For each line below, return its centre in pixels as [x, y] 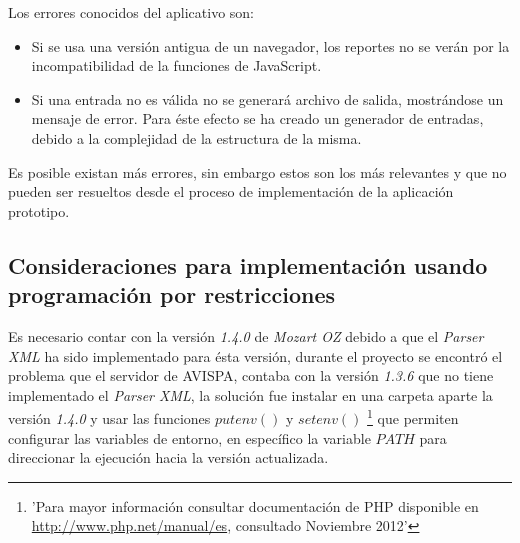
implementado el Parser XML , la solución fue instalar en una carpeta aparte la [250, 394]
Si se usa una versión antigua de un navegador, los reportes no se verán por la [270, 45]
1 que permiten [413, 416]
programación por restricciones [172, 294]
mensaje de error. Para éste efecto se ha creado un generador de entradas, [257, 118]
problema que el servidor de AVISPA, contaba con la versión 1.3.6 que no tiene [251, 375]
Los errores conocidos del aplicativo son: [131, 12]
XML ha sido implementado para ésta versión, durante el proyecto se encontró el [255, 355]
